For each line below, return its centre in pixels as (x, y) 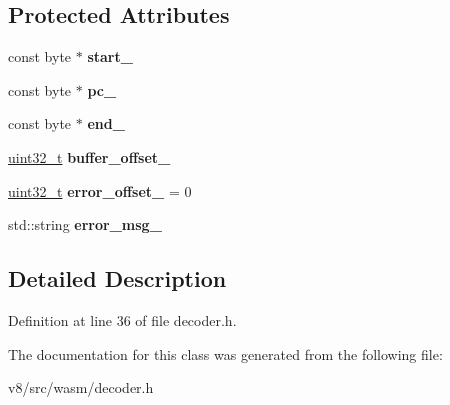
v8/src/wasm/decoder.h (81, 387)
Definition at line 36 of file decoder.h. (122, 319)
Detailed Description (117, 278)
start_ (110, 56)
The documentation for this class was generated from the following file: (225, 353)
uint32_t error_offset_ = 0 (100, 190)
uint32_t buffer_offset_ (89, 156)
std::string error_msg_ (85, 224)
